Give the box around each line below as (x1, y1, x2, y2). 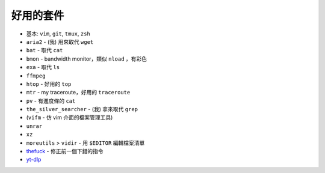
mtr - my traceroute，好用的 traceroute (26, 89, 131, 96)
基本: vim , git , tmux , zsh (26, 30, 90, 37)
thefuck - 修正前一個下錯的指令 (26, 148, 104, 155)
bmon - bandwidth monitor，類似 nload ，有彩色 (26, 55, 147, 62)
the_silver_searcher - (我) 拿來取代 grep (26, 106, 138, 113)
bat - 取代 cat (26, 47, 63, 54)
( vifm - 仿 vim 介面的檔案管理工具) (26, 114, 113, 121)
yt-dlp (26, 156, 42, 163)
